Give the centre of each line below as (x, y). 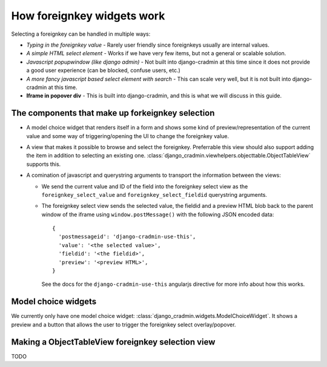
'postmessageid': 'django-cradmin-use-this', (127, 237)
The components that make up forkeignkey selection (113, 113)
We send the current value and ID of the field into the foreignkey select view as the (145, 186)
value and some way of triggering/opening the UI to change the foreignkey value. (128, 136)
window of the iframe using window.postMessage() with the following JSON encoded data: (158, 214)
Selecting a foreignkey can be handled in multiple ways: (81, 34)
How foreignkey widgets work (88, 16)
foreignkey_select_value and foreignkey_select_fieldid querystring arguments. (154, 194)
